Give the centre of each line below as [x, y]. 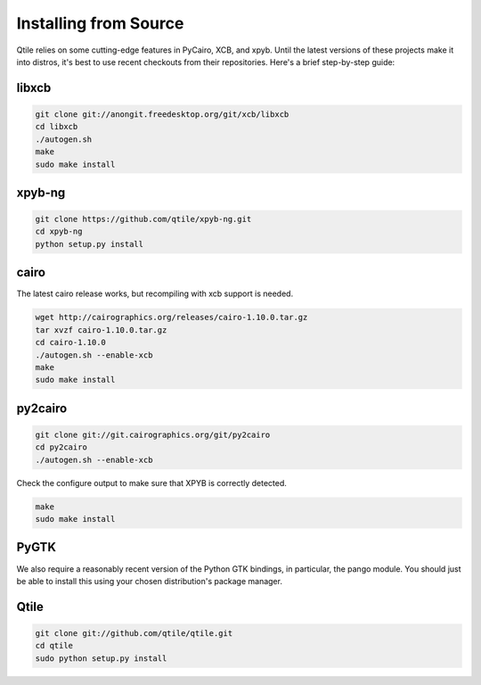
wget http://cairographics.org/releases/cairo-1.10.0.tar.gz [171, 318]
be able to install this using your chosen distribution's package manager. [149, 581]
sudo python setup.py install [101, 658]
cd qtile [54, 646]
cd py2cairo [61, 447]
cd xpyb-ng [59, 231]
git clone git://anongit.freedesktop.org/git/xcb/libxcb [162, 114]
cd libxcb [57, 127]
